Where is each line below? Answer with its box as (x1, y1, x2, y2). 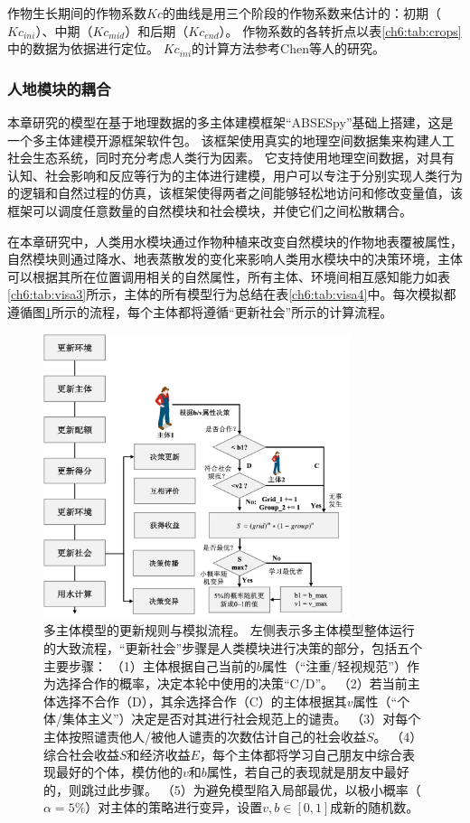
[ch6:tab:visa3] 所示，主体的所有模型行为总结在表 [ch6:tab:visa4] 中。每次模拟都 (7, 285, 456, 304)
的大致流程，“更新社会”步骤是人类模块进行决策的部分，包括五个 (43, 639, 423, 658)
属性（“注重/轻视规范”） (261, 656, 407, 675)
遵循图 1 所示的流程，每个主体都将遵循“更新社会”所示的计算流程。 (7, 302, 393, 321)
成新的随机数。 (330, 798, 419, 817)
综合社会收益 (43, 744, 119, 763)
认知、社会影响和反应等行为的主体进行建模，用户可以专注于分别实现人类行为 (7, 165, 463, 184)
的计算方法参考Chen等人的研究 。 (192, 39, 385, 58)
